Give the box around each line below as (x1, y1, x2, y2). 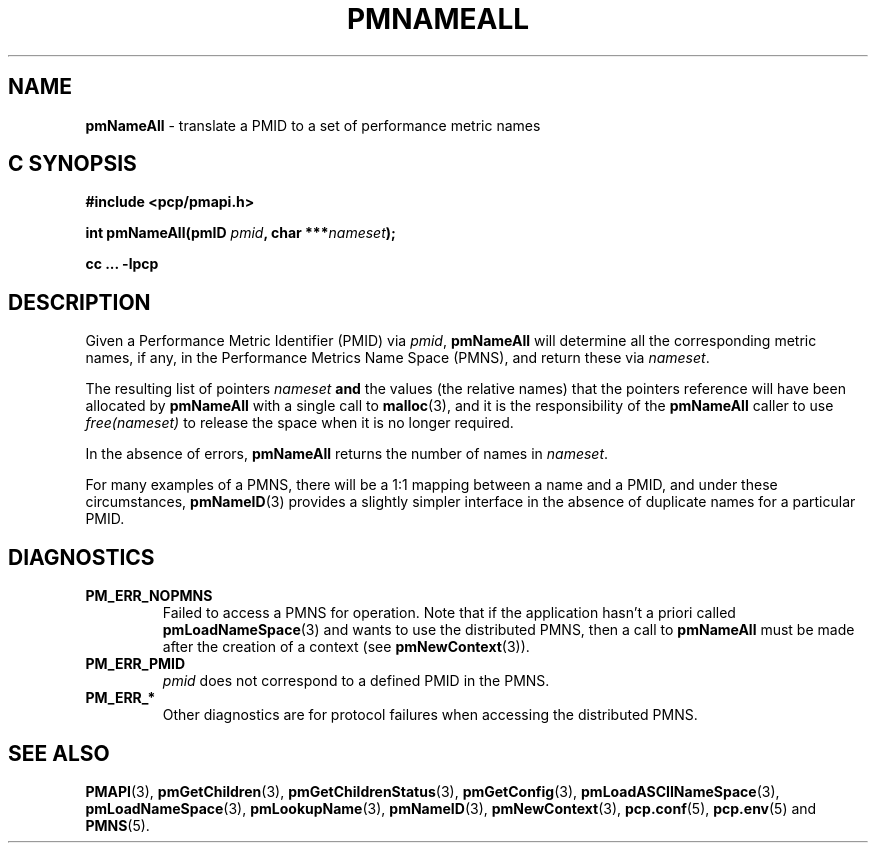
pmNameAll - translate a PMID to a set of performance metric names (85, 116, 541, 134)
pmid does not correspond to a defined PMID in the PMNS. (162, 672, 550, 690)
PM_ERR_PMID (85, 655, 186, 673)
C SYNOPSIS (8, 151, 137, 177)
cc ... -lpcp (85, 255, 159, 273)
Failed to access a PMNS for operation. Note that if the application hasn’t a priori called (162, 604, 736, 622)
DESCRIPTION (8, 289, 151, 315)
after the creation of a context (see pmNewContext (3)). (162, 638, 530, 656)
